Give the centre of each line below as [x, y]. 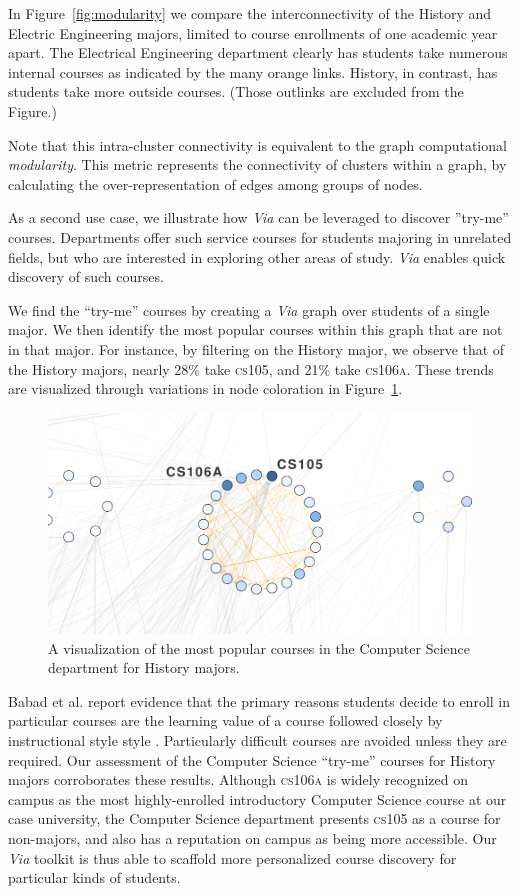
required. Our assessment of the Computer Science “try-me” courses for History [252, 759]
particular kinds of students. [94, 877]
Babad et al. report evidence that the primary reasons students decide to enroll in [259, 700]
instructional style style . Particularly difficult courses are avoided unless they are [257, 740]
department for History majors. [144, 667]
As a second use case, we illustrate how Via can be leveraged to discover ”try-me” [258, 217]
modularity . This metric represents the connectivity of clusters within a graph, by [257, 164]
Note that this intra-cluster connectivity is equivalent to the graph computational [257, 144]
